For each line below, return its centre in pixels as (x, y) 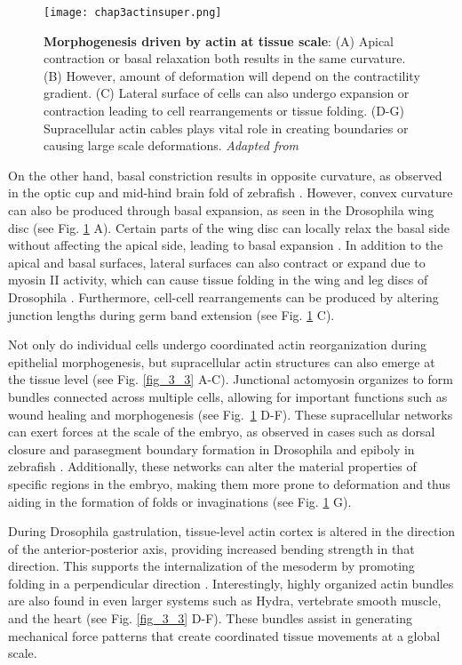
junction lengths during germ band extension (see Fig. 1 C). (171, 314)
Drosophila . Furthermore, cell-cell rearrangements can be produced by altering (223, 296)
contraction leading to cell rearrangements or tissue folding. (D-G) (224, 111)
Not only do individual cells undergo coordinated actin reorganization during (217, 345)
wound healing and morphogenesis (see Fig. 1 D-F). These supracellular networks (231, 414)
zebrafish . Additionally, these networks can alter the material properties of (212, 466)
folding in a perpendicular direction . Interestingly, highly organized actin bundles (231, 583)
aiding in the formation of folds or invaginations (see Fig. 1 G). (180, 501)
